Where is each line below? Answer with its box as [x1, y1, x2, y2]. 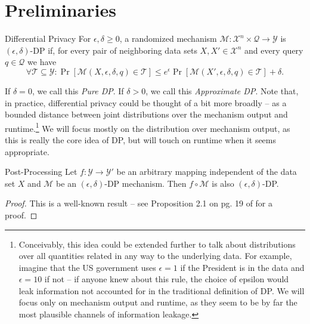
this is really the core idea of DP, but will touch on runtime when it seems [5, 133, 277, 146]
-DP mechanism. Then [104, 177, 187, 189]
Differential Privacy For [5, 32, 91, 45]
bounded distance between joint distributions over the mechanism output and [5, 108, 288, 121]
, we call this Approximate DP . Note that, [145, 84, 299, 97]
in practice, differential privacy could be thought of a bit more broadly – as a [5, 96, 287, 109]
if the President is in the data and [180, 261, 305, 273]
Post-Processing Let [5, 165, 77, 178]
